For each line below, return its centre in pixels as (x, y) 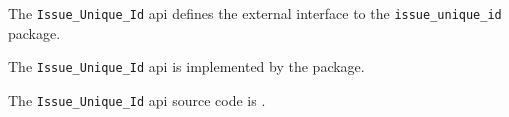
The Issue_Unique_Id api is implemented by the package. (186, 66)
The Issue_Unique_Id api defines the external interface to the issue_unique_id (255, 13)
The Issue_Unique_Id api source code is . (137, 99)
